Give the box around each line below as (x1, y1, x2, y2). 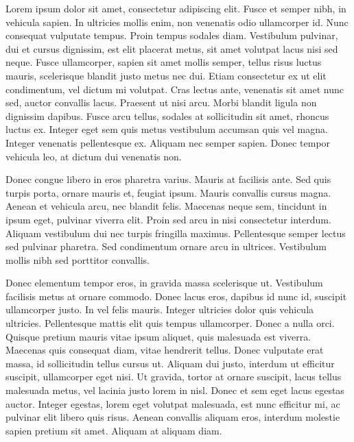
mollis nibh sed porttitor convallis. (5, 252, 150, 267)
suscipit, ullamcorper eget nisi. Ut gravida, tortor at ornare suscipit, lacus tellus (5, 369, 342, 384)
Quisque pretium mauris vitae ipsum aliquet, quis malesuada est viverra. (5, 329, 311, 343)
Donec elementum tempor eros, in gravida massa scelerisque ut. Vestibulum (5, 275, 323, 290)
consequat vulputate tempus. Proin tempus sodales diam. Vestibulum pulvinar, (5, 28, 338, 42)
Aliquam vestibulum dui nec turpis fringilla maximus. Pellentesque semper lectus (5, 225, 346, 240)
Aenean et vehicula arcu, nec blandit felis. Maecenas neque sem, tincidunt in (5, 199, 327, 213)
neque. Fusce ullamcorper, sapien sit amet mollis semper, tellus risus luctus (5, 55, 322, 69)
